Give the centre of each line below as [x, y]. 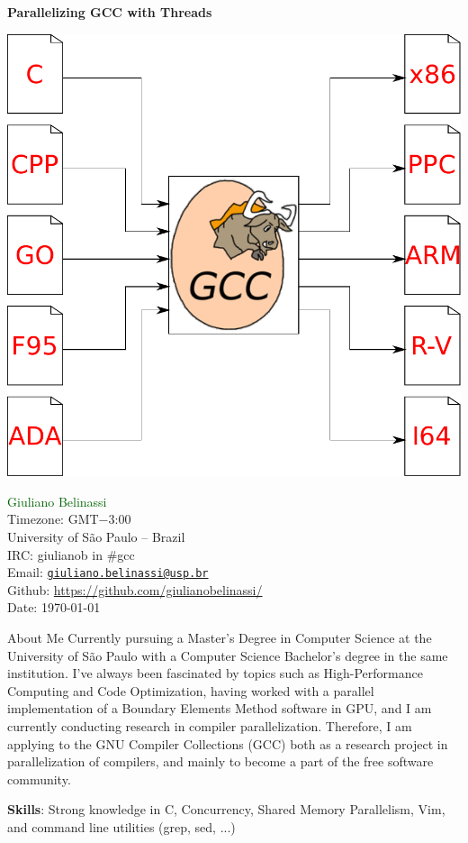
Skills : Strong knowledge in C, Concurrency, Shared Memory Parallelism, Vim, [226, 809]
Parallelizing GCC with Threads [110, 12]
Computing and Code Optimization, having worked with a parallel [191, 690]
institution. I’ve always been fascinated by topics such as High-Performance [215, 673]
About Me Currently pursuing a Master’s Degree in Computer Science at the [220, 637]
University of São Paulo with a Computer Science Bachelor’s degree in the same [228, 655]
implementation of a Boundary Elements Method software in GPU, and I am [220, 708]
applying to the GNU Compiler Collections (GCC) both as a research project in [228, 743]
